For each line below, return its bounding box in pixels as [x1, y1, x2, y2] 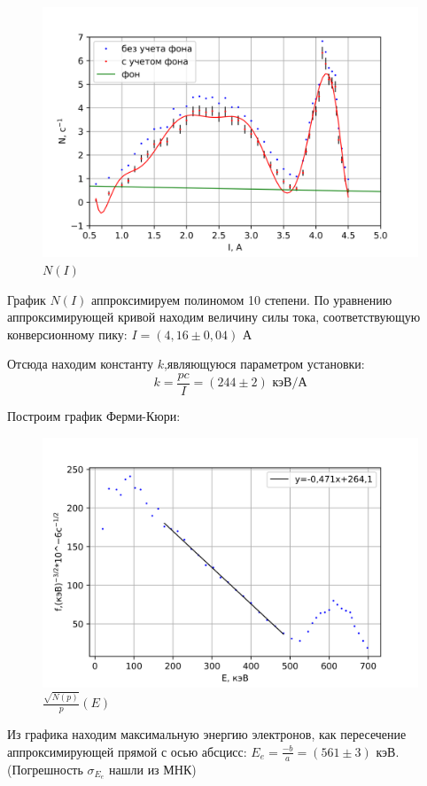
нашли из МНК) [109, 759, 197, 778]
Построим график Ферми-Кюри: [7, 407, 181, 425]
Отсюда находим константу [7, 354, 153, 373]
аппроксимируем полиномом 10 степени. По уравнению [91, 290, 392, 308]
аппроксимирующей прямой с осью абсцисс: [7, 742, 247, 760]
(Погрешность [7, 759, 83, 778]
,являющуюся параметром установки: [163, 354, 365, 373]
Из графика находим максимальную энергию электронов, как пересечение [7, 725, 407, 743]
